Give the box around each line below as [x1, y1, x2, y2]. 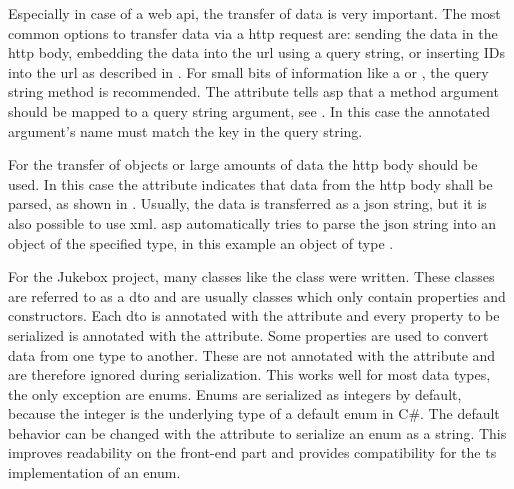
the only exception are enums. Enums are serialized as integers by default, [8, 383, 462, 404]
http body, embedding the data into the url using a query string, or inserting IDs [8, 42, 506, 63]
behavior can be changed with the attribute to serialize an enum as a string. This [8, 422, 507, 443]
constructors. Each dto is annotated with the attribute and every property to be [8, 305, 500, 326]
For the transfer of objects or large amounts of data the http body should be [8, 154, 478, 175]
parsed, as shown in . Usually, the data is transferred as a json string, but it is [8, 193, 487, 214]
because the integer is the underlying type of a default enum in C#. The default [8, 403, 500, 424]
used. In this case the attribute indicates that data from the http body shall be [8, 173, 493, 194]
